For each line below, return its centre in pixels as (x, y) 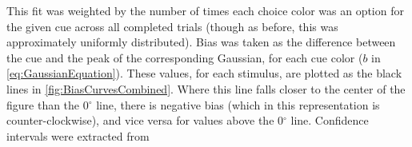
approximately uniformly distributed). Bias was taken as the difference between (201, 42)
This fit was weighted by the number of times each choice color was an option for (205, 10)
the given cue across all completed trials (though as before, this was (172, 26)
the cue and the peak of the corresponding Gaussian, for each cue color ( (185, 57)
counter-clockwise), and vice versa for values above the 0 (145, 120)
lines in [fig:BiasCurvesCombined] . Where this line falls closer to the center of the (206, 88)
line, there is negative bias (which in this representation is (238, 104)
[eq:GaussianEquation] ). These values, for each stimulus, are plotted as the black (204, 73)
